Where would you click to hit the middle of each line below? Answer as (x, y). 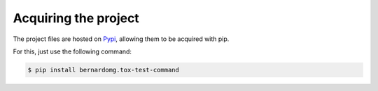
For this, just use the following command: (72, 51)
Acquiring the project (76, 18)
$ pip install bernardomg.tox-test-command (104, 70)
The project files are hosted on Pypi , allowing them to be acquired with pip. (121, 39)
